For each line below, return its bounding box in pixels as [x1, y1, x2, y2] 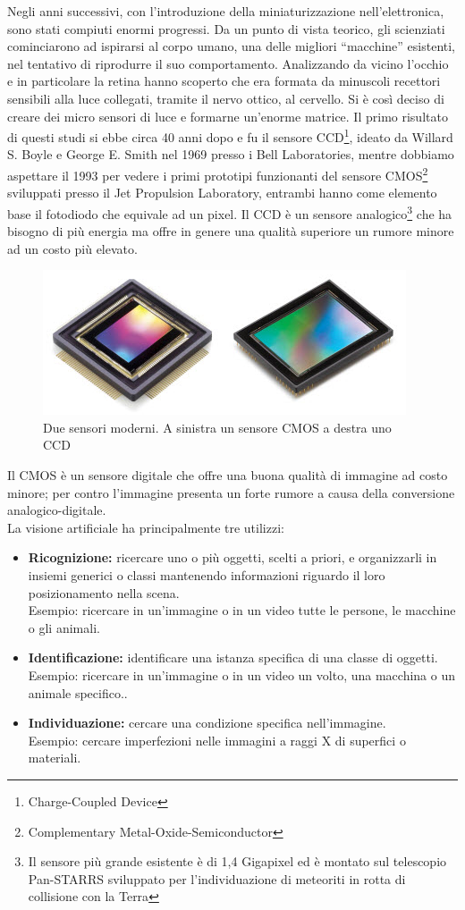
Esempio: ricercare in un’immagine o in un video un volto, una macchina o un [28, 666, 455, 684]
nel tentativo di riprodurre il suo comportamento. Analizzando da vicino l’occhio [7, 54, 449, 72]
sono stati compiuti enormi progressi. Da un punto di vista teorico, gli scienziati [7, 19, 445, 38]
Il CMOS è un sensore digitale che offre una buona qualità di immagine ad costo [7, 466, 448, 484]
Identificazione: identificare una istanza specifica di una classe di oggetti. [28, 648, 438, 667]
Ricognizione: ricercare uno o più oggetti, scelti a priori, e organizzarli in [28, 548, 437, 567]
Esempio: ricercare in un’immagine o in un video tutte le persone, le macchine [28, 601, 456, 619]
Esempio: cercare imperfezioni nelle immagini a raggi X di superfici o [28, 730, 406, 749]
